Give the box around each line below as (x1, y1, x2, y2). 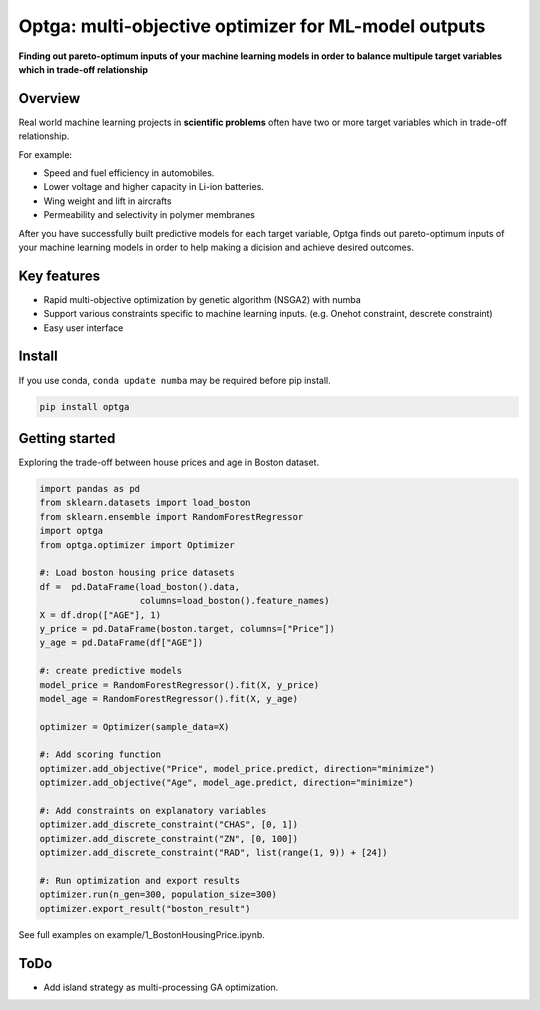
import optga (39, 525, 104, 537)
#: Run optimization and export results (39, 875, 240, 886)
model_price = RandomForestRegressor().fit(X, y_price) (39, 679, 320, 690)
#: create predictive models (39, 665, 183, 677)
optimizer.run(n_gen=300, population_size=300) (39, 889, 277, 900)
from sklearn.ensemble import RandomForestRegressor (39, 511, 304, 522)
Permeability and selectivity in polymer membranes (43, 209, 255, 221)
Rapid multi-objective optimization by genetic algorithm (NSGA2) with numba (43, 293, 362, 305)
